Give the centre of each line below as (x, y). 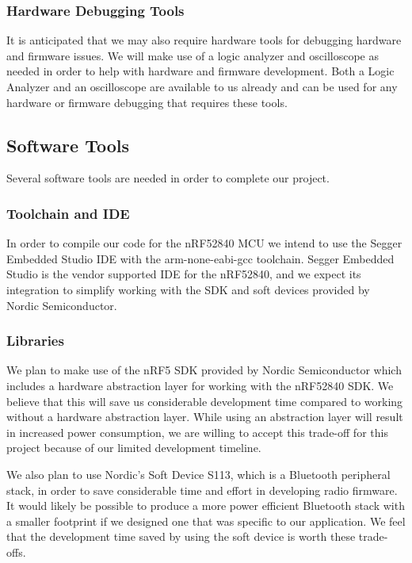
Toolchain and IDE (68, 213)
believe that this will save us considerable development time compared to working (205, 401)
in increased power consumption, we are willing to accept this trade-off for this (197, 432)
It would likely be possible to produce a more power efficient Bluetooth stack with (206, 506)
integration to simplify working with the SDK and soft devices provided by (188, 289)
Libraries (35, 341)
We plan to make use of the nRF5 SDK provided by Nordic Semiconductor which (204, 370)
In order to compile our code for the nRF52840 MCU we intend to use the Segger (204, 243)
